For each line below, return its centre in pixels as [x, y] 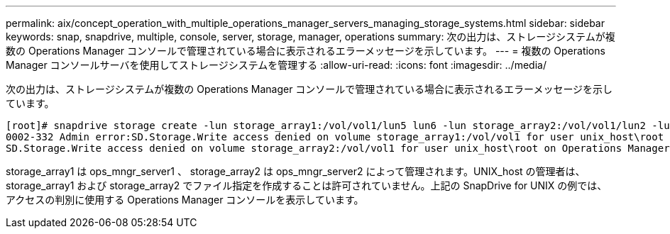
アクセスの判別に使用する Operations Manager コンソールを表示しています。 [185, 200]
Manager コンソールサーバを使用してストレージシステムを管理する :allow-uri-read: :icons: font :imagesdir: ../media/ [276, 65]
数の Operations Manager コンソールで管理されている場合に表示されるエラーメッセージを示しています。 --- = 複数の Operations [306, 51]
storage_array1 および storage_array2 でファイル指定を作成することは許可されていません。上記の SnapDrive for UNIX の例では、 [307, 185]
